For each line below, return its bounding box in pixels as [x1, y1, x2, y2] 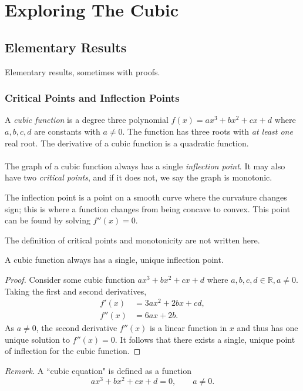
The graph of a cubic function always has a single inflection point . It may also [5, 159, 285, 172]
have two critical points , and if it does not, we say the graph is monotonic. [5, 171, 272, 183]
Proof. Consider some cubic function [5, 273, 135, 285]
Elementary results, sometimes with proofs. [5, 65, 160, 78]
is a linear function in [149, 322, 227, 334]
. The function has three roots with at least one [122, 125, 293, 137]
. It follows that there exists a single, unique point [115, 333, 295, 345]
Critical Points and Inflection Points [5, 91, 180, 105]
